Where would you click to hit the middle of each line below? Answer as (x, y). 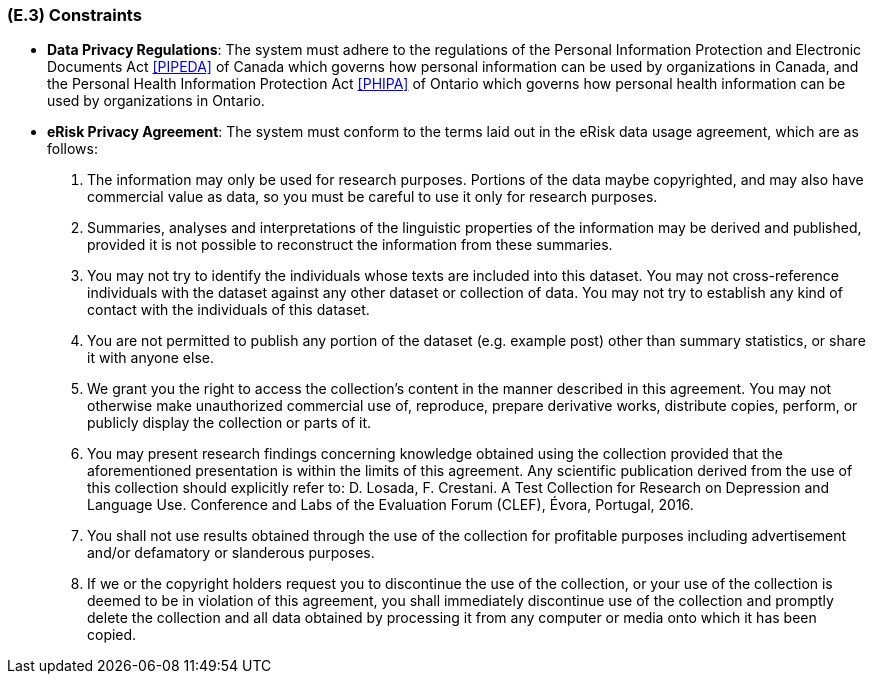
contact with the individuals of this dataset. (228, 310)
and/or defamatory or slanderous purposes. (231, 553)
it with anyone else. (150, 358)
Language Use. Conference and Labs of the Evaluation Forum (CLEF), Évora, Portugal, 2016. (390, 505)
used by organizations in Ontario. (156, 101)
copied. (112, 635)
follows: (72, 149)
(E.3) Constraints (74, 15)
